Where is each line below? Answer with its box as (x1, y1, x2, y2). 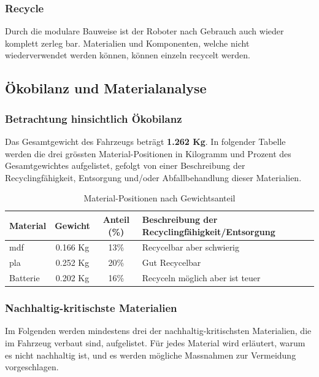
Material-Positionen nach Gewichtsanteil (83, 192, 236, 204)
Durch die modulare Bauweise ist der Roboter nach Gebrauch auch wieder (5, 25, 284, 37)
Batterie (9, 271, 40, 284)
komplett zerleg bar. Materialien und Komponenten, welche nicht (5, 36, 250, 49)
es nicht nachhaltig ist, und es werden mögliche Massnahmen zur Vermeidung (5, 348, 296, 361)
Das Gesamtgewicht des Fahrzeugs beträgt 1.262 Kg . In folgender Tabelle (5, 135, 286, 147)
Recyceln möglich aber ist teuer (142, 271, 261, 284)
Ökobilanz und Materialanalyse (5, 79, 207, 98)
